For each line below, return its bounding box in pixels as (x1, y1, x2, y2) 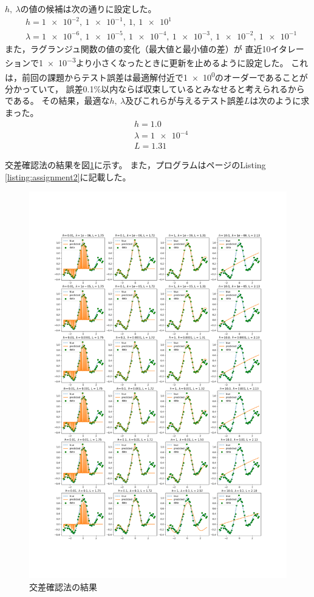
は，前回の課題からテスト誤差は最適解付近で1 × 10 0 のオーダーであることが (5, 69, 308, 83)
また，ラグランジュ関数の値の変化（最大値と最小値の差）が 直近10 (5, 42, 271, 55)
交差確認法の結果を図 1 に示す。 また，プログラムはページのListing (5, 159, 266, 171)
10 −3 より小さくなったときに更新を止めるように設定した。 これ (58, 55, 309, 69)
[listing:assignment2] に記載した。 (5, 170, 131, 183)
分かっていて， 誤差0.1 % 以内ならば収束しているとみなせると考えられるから (5, 82, 305, 95)
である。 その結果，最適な (5, 94, 110, 107)
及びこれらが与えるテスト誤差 (125, 94, 244, 107)
